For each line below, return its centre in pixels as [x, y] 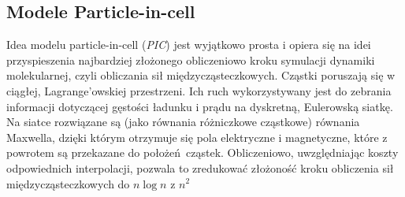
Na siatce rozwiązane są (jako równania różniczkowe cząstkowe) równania [183, 122]
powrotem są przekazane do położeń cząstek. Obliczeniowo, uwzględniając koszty [202, 152]
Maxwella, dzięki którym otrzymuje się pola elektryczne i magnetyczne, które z [197, 137]
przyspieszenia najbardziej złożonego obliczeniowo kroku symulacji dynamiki [191, 59]
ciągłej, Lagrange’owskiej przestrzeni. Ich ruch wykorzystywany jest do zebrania [199, 90]
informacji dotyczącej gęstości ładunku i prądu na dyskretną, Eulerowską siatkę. [200, 106]
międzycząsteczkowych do [68, 183]
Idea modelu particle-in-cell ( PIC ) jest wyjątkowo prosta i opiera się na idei [189, 45]
